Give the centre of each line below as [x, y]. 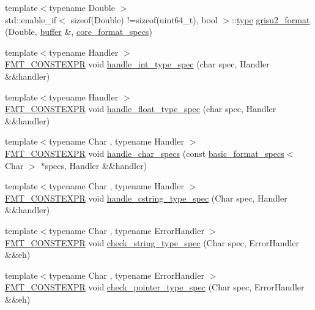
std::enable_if [31, 19]
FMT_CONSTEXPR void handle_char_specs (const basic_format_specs [145, 153]
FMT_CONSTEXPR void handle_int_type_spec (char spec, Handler [137, 64]
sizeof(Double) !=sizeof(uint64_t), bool [144, 19]
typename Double [82, 7]
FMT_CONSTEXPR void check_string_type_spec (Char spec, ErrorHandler [152, 242]
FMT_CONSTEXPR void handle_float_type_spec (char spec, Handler [141, 109]
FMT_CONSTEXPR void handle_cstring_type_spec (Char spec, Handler [146, 198]
